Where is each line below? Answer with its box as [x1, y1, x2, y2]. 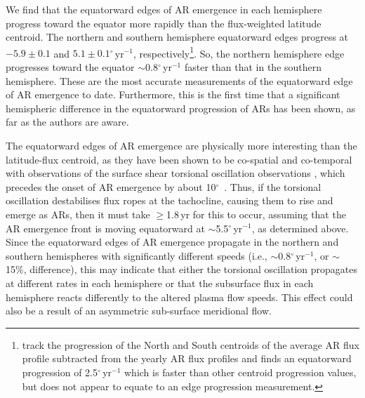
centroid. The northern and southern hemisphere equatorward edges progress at [6, 29, 349, 44]
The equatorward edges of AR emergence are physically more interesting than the [6, 138, 357, 152]
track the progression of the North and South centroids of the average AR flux [22, 337, 359, 352]
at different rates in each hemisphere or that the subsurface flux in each [6, 275, 314, 290]
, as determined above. [251, 220, 349, 235]
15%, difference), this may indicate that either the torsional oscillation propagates [6, 262, 357, 277]
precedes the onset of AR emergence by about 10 [6, 179, 216, 194]
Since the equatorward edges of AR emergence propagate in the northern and [6, 234, 339, 249]
